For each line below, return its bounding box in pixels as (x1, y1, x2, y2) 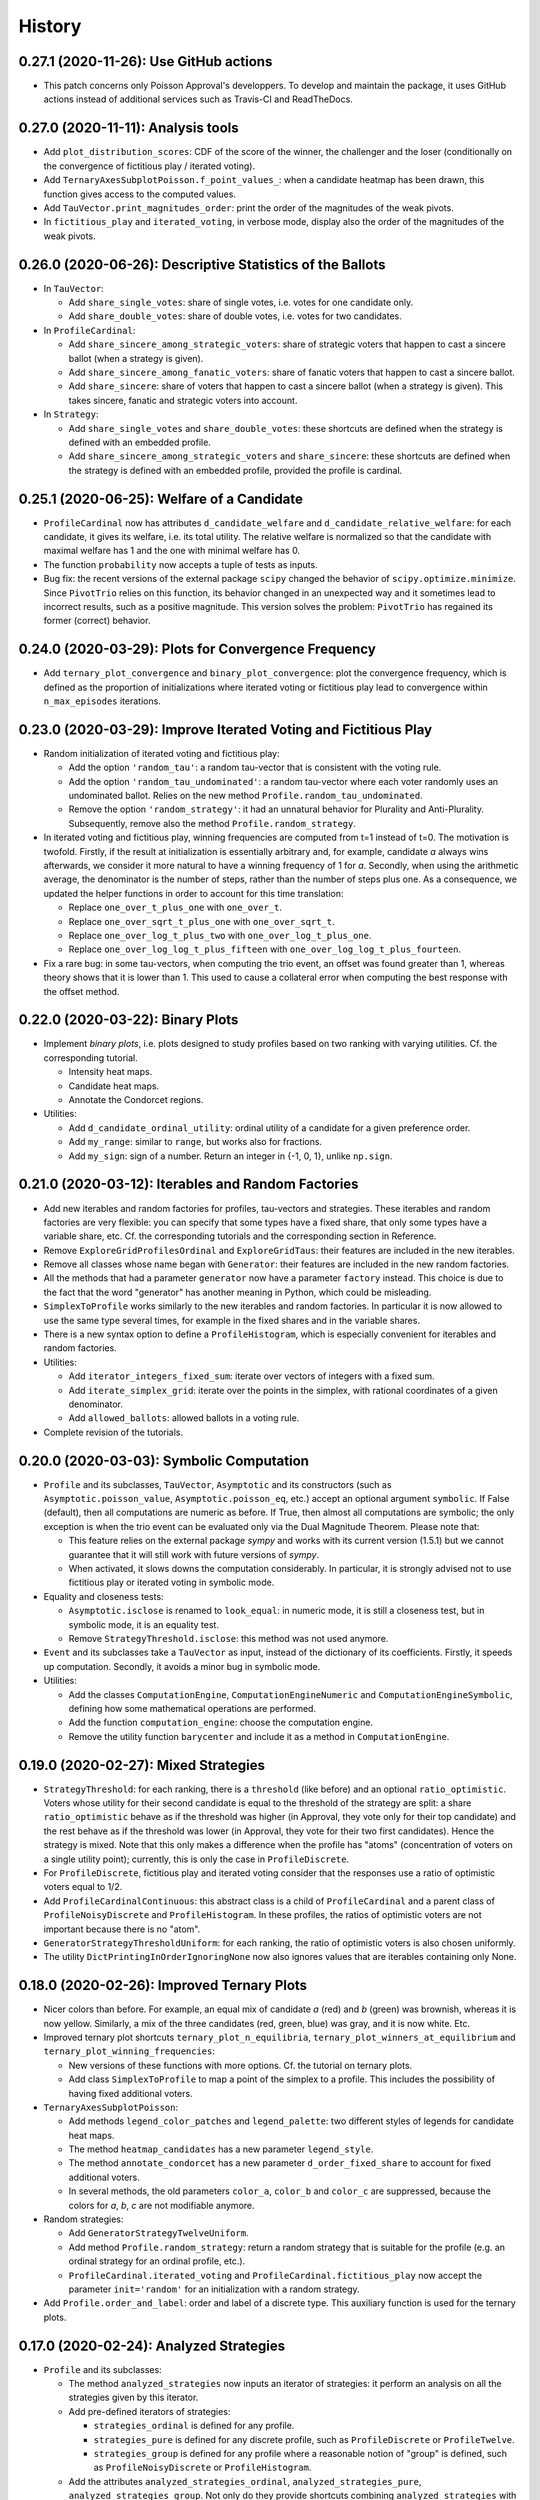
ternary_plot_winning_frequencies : (43, 2045, 215, 2057)
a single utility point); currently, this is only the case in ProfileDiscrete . (43, 1853, 350, 1865)
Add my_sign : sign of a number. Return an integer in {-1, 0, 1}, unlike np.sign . (68, 1150, 393, 1162)
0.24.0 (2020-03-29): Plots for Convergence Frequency (18, 641, 377, 658)
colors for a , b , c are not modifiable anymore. (68, 2199, 255, 2211)
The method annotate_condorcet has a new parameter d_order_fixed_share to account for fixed (68, 2157, 492, 2169)
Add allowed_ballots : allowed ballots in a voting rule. (68, 1412, 300, 1424)
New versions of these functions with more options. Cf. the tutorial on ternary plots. (68, 2059, 413, 2071)
